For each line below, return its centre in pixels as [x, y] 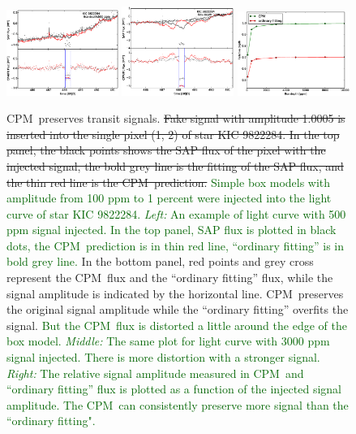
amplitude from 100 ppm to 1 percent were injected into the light [169, 198]
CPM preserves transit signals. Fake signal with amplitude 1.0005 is [176, 118]
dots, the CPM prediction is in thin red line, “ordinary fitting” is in [175, 245]
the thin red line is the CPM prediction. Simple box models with [169, 182]
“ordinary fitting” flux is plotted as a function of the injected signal [174, 389]
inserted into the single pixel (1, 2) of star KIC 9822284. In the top [173, 134]
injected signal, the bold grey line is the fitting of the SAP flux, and [175, 165]
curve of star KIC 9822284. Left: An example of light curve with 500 [176, 213]
